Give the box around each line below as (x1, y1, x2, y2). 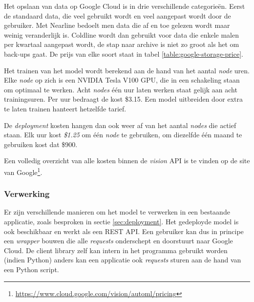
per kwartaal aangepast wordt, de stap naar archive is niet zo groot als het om (4, 39, 239, 49)
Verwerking (4, 188, 50, 200)
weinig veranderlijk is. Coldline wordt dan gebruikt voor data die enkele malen (4, 29, 239, 40)
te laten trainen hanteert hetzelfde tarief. (4, 103, 127, 113)
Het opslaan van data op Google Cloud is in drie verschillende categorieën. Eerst (4, 1, 245, 11)
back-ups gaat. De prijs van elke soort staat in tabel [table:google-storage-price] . (4, 48, 243, 59)
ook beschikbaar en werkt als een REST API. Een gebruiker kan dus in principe (4, 226, 244, 236)
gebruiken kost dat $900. (4, 139, 78, 149)
